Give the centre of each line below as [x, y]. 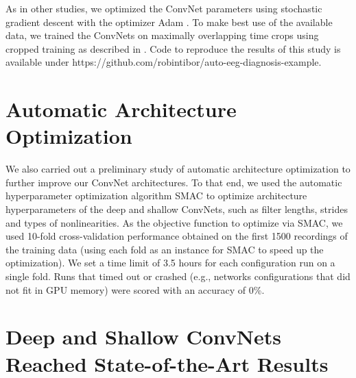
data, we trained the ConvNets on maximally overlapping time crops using [162, 35]
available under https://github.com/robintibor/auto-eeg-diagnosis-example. [164, 62]
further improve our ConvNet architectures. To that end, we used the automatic [174, 182]
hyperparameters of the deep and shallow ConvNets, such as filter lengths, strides [177, 209]
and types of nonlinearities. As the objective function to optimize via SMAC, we [174, 222]
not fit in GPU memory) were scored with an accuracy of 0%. [135, 289]
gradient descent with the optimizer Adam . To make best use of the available [169, 22]
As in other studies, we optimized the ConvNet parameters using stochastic [164, 8]
